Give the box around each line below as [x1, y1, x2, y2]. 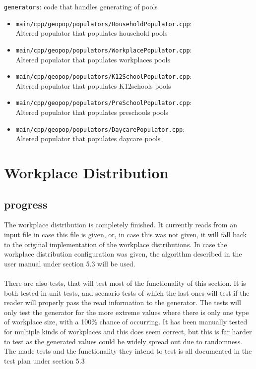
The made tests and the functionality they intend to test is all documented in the [4, 346, 252, 356]
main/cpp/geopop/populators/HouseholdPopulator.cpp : [15, 18, 192, 28]
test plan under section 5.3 [4, 355, 85, 366]
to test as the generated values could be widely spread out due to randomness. [4, 336, 243, 346]
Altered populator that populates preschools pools [15, 107, 169, 117]
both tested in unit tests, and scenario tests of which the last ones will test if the [4, 287, 250, 298]
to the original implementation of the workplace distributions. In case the [4, 239, 227, 249]
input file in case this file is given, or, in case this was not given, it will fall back [4, 229, 247, 240]
